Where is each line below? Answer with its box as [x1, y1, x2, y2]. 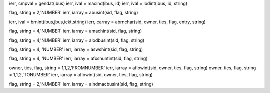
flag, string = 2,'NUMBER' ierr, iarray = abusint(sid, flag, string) [9, 10, 138, 16]
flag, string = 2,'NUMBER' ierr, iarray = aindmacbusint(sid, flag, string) [9, 81, 153, 87]
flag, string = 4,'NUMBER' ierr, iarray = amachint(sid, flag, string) [9, 28, 142, 34]
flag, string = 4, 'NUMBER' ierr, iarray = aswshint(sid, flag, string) [9, 46, 143, 52]
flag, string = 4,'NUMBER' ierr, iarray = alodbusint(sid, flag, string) [9, 37, 145, 43]
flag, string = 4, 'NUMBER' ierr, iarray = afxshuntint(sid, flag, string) [9, 55, 148, 62]
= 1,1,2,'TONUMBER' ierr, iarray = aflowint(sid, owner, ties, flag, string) [9, 72, 153, 78]
